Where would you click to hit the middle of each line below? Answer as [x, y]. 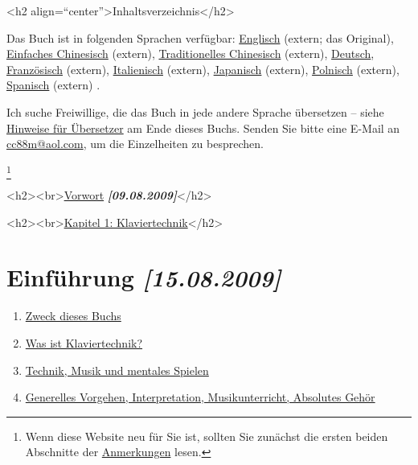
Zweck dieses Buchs [73, 316]
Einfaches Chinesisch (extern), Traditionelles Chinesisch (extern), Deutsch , [191, 53]
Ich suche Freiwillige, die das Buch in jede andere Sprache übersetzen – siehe [195, 111]
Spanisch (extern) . [53, 85]
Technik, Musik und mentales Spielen [117, 370]
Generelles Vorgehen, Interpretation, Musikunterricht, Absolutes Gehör [200, 397]
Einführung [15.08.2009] [144, 278]
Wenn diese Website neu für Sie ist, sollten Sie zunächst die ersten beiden [207, 436]
